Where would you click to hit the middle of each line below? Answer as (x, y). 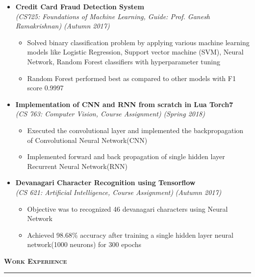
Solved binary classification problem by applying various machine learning (138, 42)
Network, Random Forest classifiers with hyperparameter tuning (124, 61)
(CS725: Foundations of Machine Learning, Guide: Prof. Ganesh (113, 16)
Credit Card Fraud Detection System (80, 6)
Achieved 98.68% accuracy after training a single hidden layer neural (130, 235)
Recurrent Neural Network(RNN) (77, 166)
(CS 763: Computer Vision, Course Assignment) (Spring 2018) (110, 114)
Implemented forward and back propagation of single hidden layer (126, 156)
